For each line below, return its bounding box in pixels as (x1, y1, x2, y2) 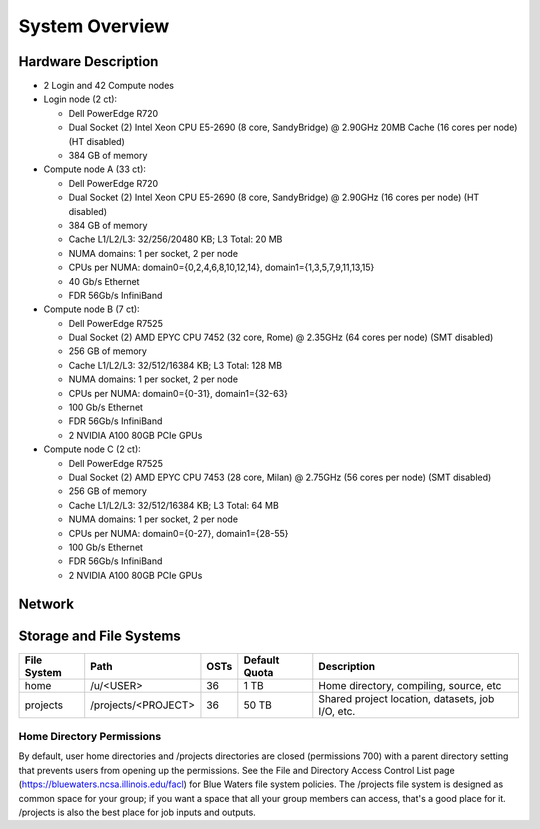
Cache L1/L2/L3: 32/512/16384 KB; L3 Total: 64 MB (68, 499, 279, 511)
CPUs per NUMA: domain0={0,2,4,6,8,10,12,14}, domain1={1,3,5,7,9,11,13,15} (68, 261, 375, 274)
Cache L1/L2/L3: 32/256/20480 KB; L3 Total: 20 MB (68, 233, 283, 245)
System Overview (18, 15, 170, 37)
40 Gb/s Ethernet (68, 275, 140, 287)
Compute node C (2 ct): (43, 443, 142, 455)
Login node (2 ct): (43, 93, 118, 105)
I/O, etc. (318, 704, 356, 718)
